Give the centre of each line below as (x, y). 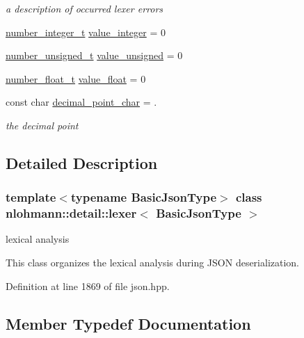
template (31, 197)
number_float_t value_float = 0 (76, 78)
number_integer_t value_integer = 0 (86, 32)
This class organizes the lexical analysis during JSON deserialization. (153, 263)
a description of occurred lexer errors (85, 8)
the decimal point (42, 125)
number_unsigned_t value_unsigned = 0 (94, 55)
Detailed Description (82, 162)
